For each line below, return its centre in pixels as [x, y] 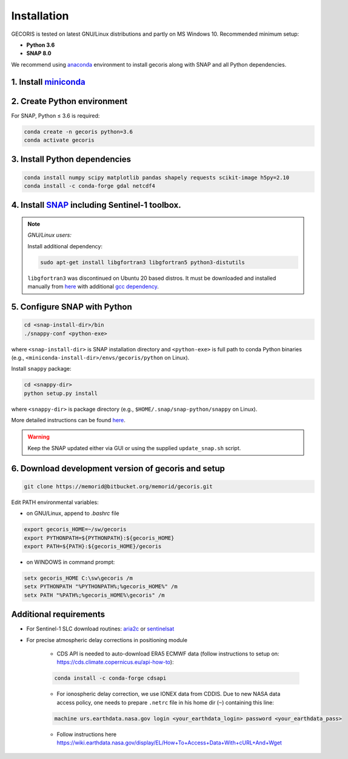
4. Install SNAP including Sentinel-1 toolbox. [96, 205]
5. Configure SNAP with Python [72, 307]
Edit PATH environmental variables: [55, 502]
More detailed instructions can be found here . [68, 420]
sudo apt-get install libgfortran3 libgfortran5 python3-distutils [143, 262]
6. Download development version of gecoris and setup [118, 469]
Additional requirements [58, 615]
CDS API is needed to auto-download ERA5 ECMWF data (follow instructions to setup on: [168, 654]
